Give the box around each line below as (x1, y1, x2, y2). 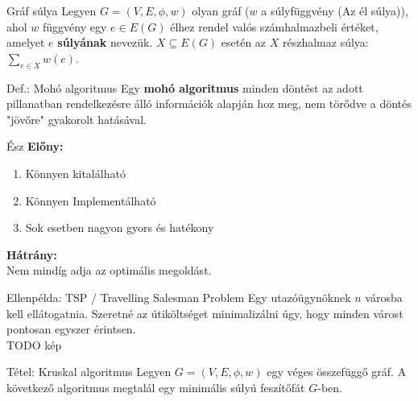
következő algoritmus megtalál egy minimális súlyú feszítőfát (6, 378, 305, 395)
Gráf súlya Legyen (6, 2, 97, 19)
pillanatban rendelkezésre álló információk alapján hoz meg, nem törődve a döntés (6, 95, 412, 112)
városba (365, 288, 403, 305)
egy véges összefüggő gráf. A (267, 363, 407, 380)
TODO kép (6, 336, 62, 353)
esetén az (221, 34, 267, 51)
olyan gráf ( (192, 2, 250, 19)
